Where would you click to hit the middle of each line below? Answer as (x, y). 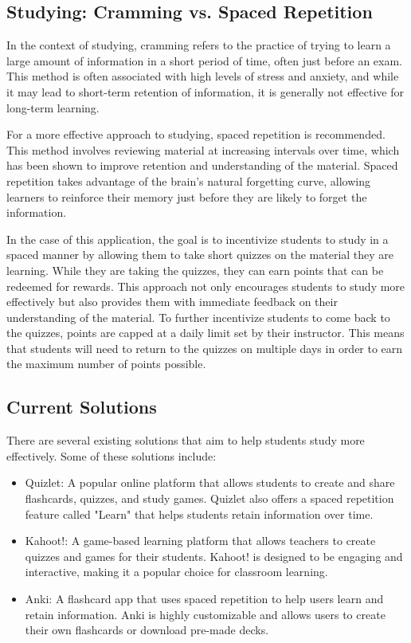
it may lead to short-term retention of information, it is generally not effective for (205, 91)
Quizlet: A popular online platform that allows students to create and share (210, 482)
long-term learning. (53, 107)
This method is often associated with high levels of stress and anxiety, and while (203, 76)
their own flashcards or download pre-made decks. (147, 630)
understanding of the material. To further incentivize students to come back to (198, 317)
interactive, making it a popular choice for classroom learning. (176, 572)
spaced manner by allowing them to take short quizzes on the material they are (200, 255)
